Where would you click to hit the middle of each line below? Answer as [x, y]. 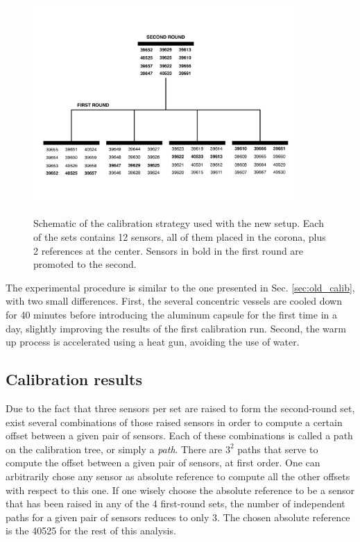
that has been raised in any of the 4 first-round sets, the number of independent [175, 503]
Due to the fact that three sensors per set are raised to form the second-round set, [180, 408]
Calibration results [74, 379]
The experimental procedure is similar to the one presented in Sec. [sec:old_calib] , [180, 287]
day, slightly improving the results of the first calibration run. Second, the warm [176, 328]
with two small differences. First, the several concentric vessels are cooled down [174, 301]
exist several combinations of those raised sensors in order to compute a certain [174, 422]
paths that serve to [278, 449]
